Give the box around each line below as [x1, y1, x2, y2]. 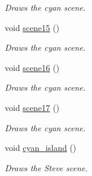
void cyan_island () [5, 141, 77, 154]
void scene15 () [5, 21, 59, 33]
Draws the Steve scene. [5, 161, 88, 174]
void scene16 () [5, 61, 59, 73]
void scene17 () [5, 101, 59, 113]
